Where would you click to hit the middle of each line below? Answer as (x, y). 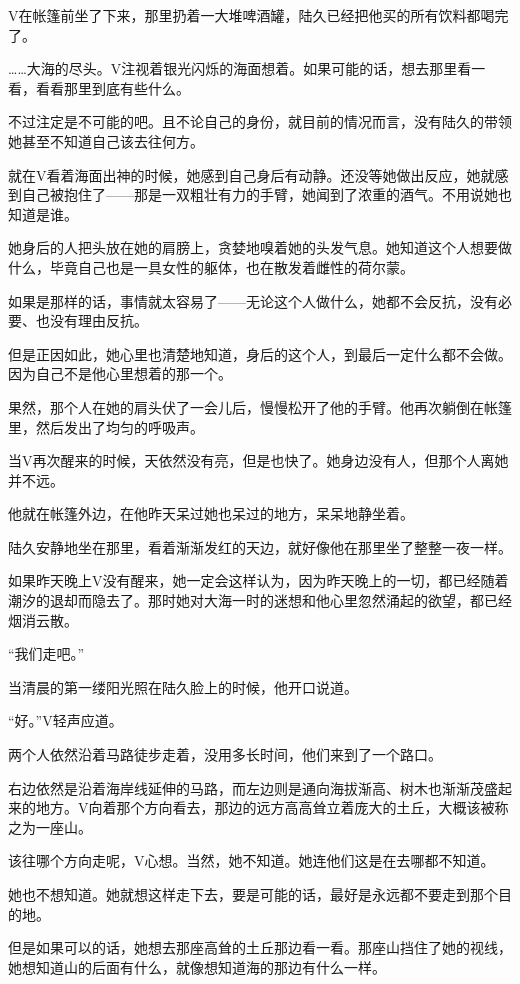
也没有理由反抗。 (91, 320)
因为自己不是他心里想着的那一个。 (120, 373)
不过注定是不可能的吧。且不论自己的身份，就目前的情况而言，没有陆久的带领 (260, 121)
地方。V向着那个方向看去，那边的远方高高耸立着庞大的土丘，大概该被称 (272, 807)
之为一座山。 (50, 826)
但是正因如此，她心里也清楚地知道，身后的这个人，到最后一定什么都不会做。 (260, 353)
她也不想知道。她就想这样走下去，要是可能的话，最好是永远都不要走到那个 (253, 894)
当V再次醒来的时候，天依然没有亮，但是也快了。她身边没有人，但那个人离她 (258, 460)
